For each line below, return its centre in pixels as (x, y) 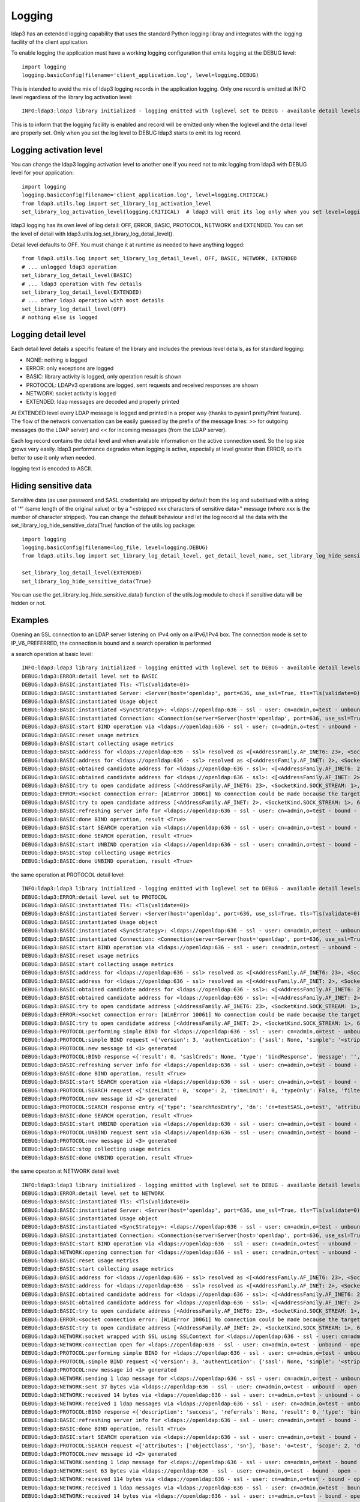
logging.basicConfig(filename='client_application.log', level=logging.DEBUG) (140, 75)
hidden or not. (28, 603)
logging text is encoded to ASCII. (52, 469)
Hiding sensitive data (52, 486)
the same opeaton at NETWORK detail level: (65, 1171)
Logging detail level (49, 334)
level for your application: (43, 173)
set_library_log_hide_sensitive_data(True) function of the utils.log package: (103, 525)
